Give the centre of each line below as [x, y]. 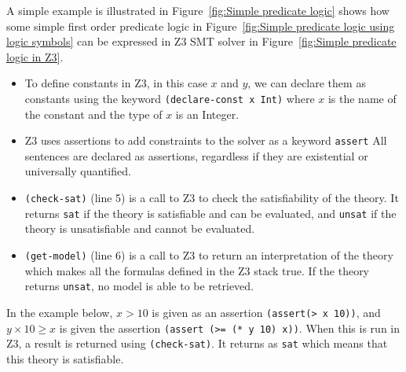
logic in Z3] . [35, 56]
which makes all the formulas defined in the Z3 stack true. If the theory [197, 270]
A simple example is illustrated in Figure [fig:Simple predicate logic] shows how [198, 10]
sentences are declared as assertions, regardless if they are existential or [196, 155]
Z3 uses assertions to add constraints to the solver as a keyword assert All [206, 140]
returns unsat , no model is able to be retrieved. [139, 286]
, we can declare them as [307, 83]
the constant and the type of [93, 114]
